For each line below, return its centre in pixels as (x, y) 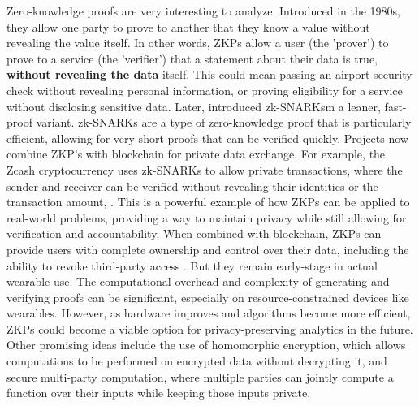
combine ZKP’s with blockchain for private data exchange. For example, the (196, 154)
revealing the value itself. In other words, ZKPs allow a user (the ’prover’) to (198, 43)
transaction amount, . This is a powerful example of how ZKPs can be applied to (208, 202)
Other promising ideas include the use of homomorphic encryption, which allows (206, 345)
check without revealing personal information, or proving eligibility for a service (205, 90)
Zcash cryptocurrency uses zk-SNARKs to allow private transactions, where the (205, 169)
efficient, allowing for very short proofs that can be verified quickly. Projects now (207, 138)
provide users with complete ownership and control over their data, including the (208, 249)
